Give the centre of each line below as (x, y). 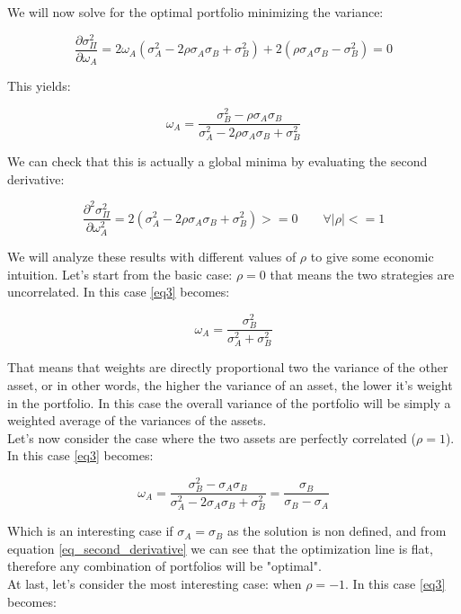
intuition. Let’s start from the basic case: (120, 274)
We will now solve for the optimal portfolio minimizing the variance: (195, 12)
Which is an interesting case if (90, 531)
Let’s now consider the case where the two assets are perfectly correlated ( (212, 437)
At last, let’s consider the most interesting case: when (155, 584)
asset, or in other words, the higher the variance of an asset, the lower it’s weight (230, 384)
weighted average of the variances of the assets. (137, 420)
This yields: (39, 86)
